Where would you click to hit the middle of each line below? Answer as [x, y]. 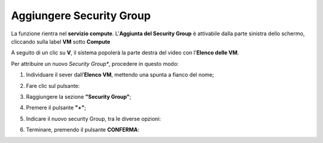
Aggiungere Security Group [81, 16]
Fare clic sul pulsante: [53, 86]
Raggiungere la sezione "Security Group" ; [79, 96]
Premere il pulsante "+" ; [56, 108]
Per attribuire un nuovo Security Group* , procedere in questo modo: [95, 63]
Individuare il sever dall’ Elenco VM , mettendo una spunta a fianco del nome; [120, 75]
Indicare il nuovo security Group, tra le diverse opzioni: [94, 118]
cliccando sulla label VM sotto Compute [61, 41]
